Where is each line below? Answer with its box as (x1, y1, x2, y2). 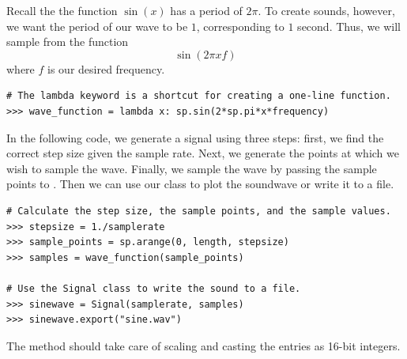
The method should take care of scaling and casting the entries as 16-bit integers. (6, 337, 401, 353)
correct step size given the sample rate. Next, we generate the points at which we (6, 145, 399, 161)
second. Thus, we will (297, 17, 401, 34)
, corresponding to (196, 17, 285, 34)
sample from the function (6, 33, 129, 50)
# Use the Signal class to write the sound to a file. (6, 282, 301, 294)
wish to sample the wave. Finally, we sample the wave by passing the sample (6, 160, 377, 176)
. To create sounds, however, (258, 2, 395, 18)
